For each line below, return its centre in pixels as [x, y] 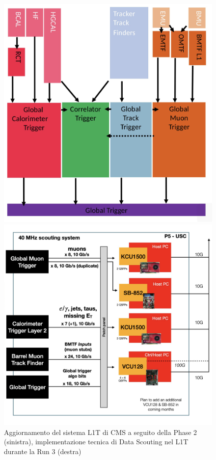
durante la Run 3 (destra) [43, 451]
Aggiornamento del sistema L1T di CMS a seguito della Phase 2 [101, 432]
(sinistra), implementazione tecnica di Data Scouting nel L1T [96, 442]
